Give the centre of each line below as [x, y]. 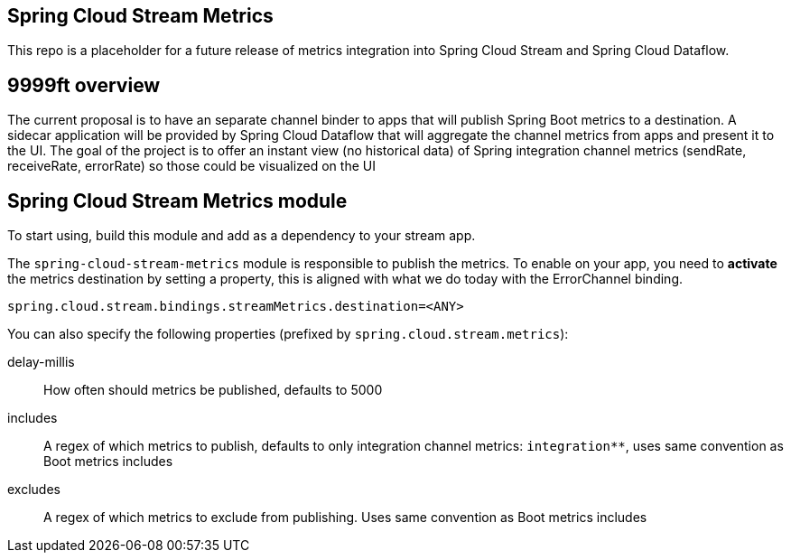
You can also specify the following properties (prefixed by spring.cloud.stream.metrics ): [288, 334]
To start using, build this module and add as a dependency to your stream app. [242, 236]
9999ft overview [84, 85]
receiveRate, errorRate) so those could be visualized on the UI [191, 166]
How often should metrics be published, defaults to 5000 [213, 390]
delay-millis [41, 362]
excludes [34, 490]
